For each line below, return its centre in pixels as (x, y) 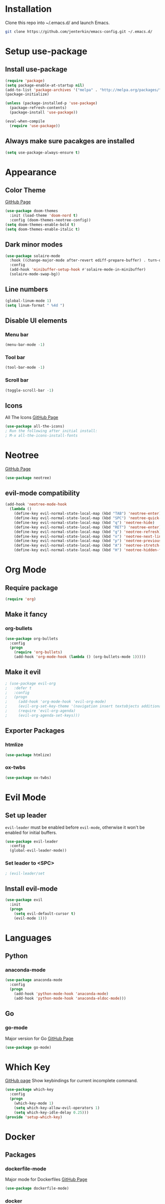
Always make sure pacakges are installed (70, 141)
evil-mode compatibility (42, 493)
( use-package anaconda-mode (34, 980)
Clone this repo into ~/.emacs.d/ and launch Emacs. (57, 23)
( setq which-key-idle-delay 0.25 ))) (52, 1112)
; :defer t (18, 688)
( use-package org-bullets (31, 639)
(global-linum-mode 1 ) (28, 301)
